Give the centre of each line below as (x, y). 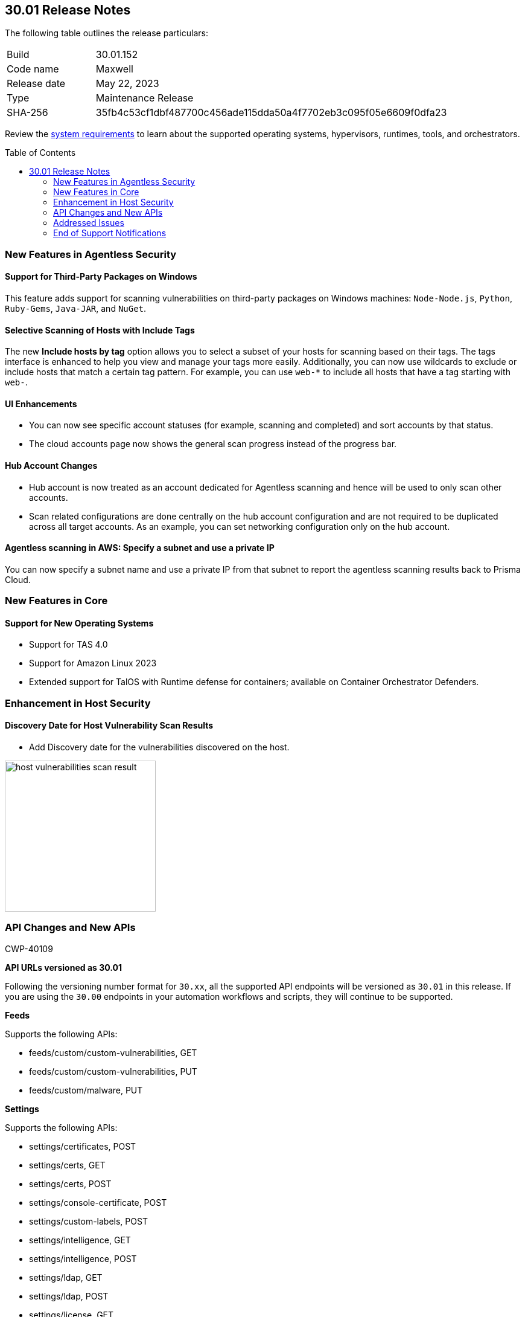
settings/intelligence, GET (80, 1240)
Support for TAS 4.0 (68, 645)
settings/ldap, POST (69, 1296)
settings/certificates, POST (83, 1146)
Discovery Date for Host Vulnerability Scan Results (109, 726)
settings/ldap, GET (66, 1277)
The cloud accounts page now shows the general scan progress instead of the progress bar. (213, 444)
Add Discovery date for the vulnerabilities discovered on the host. (159, 747)
